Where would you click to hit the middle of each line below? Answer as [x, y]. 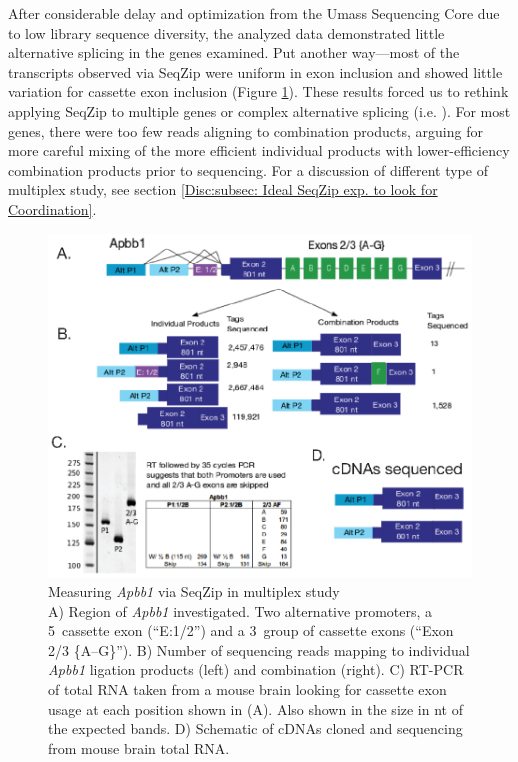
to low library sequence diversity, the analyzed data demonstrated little [226, 32]
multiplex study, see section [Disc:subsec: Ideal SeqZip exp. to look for [223, 189]
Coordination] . [52, 208]
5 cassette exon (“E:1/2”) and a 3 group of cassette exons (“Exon [251, 630]
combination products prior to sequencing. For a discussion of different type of [248, 169]
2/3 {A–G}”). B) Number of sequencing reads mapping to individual [259, 649]
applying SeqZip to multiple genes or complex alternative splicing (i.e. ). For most [259, 110]
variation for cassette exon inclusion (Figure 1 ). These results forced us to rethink [258, 91]
